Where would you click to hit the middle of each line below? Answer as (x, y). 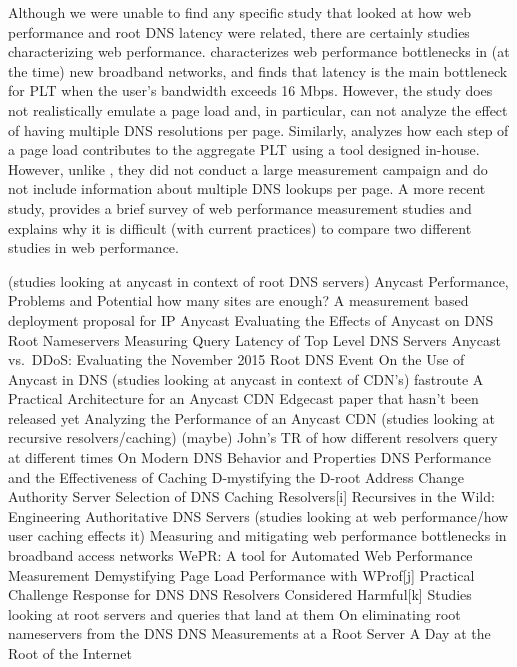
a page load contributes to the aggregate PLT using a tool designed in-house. (244, 149)
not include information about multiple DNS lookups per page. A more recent (247, 188)
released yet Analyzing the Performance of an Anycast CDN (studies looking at (251, 417)
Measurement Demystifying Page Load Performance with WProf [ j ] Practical (241, 574)
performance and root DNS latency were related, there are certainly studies (239, 31)
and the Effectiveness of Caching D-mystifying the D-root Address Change (236, 476)
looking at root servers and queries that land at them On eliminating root (234, 613)
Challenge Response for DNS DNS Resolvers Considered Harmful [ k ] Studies (240, 594)
